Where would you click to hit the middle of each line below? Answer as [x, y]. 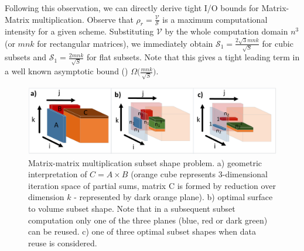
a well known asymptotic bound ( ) [66, 71]
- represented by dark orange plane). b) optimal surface [173, 197]
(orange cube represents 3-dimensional [199, 174]
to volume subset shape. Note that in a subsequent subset [132, 209]
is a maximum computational [215, 19]
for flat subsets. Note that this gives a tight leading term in [193, 57]
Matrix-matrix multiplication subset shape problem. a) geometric [145, 162]
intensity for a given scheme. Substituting [79, 31]
